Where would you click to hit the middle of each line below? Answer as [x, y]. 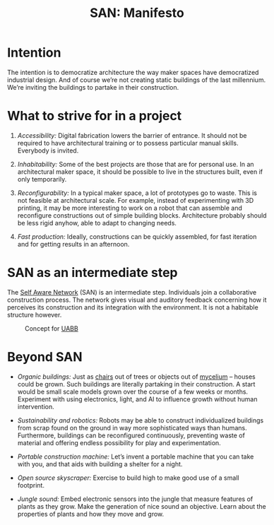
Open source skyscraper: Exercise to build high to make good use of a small [128, 478]
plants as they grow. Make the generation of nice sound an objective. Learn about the [142, 506]
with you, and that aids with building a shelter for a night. [100, 464]
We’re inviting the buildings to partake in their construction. [93, 87]
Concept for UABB [52, 328]
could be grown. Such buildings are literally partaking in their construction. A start [136, 384]
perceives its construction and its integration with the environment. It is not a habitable [133, 307]
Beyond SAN [45, 357]
